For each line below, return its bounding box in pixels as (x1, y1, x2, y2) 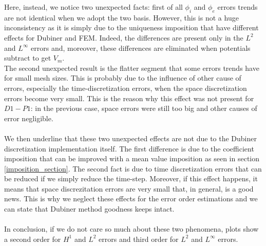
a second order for (4, 233, 61, 244)
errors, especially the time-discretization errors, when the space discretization (4, 82, 247, 93)
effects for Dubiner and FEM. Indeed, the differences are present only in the (4, 32, 243, 43)
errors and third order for (99, 233, 179, 244)
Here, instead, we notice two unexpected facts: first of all (4, 2, 183, 12)
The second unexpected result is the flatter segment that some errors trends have (4, 62, 259, 73)
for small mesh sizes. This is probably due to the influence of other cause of (4, 72, 241, 83)
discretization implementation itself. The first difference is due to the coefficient (4, 143, 254, 154)
